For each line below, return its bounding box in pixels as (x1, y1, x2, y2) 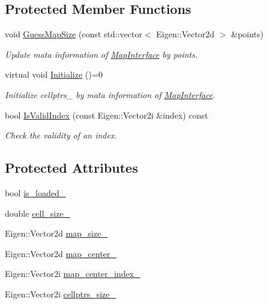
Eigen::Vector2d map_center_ (5, 247, 117, 259)
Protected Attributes (5, 158, 138, 177)
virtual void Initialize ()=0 (5, 68, 103, 81)
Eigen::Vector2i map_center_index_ (5, 267, 141, 280)
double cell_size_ (5, 206, 70, 219)
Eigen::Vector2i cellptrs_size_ (5, 287, 116, 300)
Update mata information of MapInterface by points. (5, 48, 198, 60)
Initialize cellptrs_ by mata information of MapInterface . (5, 88, 216, 101)
